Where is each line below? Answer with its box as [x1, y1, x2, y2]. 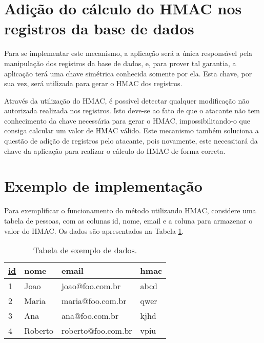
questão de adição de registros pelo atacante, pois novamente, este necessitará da [4, 135, 258, 146]
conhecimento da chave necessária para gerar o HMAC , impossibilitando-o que [4, 115, 250, 126]
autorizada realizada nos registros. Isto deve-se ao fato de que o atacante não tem [4, 105, 260, 116]
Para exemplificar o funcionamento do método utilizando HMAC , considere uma [4, 205, 256, 216]
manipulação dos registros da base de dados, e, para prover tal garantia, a [4, 57, 236, 68]
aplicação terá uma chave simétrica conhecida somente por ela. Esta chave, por [4, 68, 252, 78]
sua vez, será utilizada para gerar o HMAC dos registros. [4, 78, 182, 89]
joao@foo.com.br [62, 280, 121, 292]
